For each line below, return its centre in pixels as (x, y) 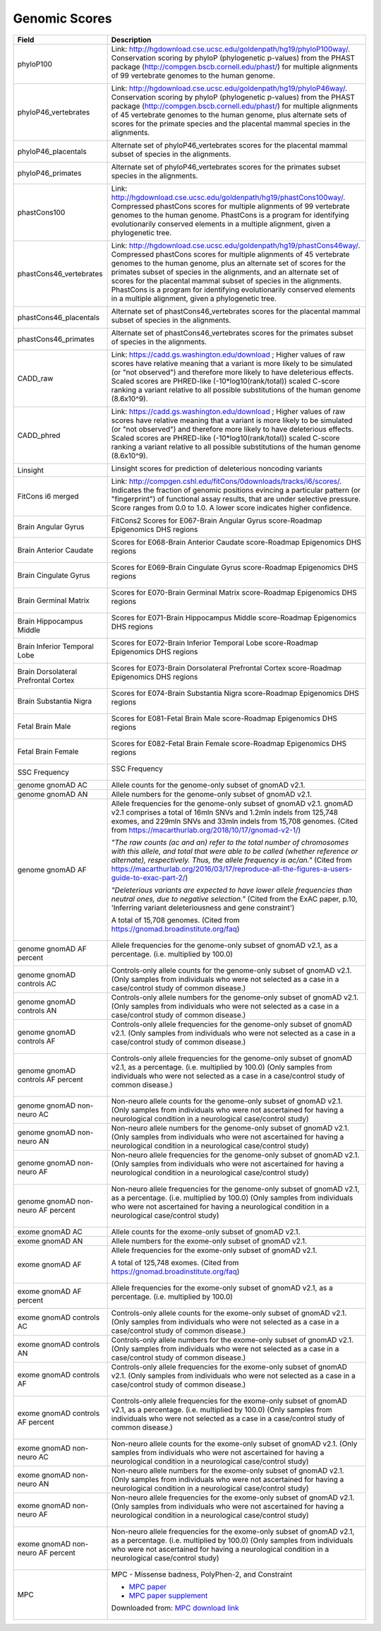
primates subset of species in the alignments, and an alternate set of (225, 272)
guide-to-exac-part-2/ (148, 877)
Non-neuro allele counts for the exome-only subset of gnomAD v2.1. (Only (234, 1443)
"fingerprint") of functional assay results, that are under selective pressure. (236, 499)
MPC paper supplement (168, 1595)
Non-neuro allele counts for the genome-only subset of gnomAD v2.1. (227, 1101)
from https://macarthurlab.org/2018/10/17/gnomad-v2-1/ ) (206, 830)
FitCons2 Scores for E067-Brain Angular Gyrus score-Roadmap (217, 521)
